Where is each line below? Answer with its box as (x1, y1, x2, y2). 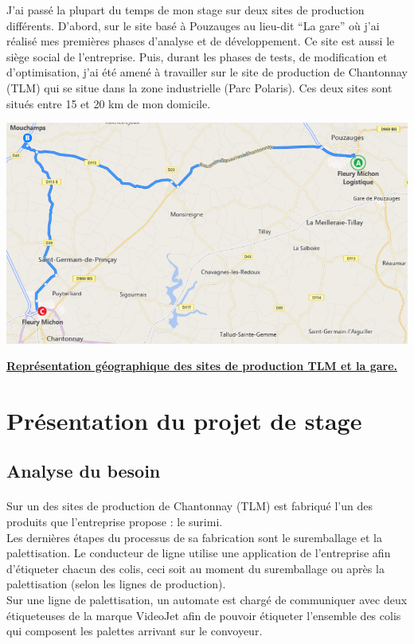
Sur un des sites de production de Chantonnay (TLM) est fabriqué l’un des (6, 498, 373, 514)
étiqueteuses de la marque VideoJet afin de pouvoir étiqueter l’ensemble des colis (6, 607, 401, 623)
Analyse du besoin (6, 459, 161, 483)
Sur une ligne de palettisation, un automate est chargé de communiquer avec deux (6, 591, 408, 607)
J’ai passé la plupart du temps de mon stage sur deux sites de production (6, 2, 365, 18)
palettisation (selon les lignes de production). (6, 576, 226, 592)
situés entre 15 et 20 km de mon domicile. (6, 95, 211, 111)
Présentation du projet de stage (6, 404, 362, 436)
